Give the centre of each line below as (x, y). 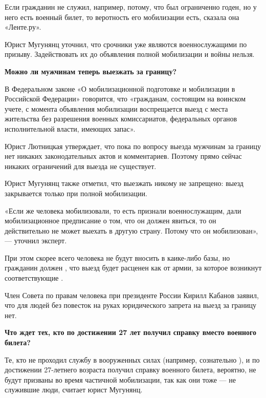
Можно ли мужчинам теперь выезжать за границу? (91, 71)
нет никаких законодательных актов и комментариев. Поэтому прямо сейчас (123, 156)
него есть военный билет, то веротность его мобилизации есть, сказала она (122, 17)
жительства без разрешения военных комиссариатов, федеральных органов (121, 119)
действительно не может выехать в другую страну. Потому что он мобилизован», (131, 230)
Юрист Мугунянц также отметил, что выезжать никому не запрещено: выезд (124, 183)
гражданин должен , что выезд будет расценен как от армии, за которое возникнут (133, 268)
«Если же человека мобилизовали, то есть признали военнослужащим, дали (123, 210)
